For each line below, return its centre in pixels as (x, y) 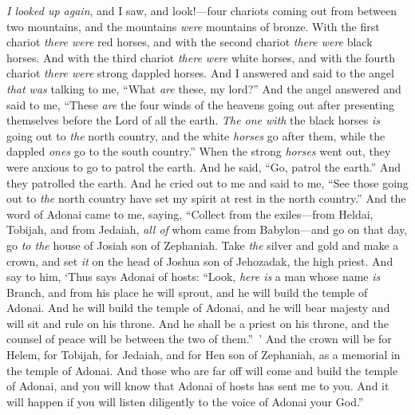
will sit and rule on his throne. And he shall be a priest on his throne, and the (198, 323)
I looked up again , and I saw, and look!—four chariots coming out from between (202, 10)
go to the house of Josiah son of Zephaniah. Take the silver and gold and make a (203, 245)
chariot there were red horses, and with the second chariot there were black (190, 42)
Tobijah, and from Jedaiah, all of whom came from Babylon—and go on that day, (207, 229)
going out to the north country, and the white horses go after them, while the (196, 135)
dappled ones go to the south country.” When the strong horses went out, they (199, 151)
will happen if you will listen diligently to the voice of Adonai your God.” (185, 401)
